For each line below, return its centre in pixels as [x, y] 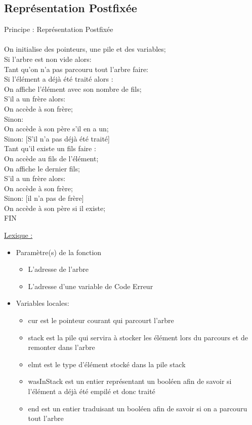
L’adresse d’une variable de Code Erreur [91, 286]
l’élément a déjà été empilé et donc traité [92, 391]
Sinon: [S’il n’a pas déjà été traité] [57, 138]
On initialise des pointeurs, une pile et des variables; [85, 49]
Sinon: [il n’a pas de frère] [44, 198]
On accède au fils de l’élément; [51, 158]
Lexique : [18, 235]
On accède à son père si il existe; [55, 208]
